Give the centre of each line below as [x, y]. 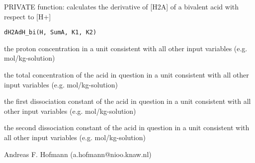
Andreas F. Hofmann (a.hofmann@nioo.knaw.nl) [78, 154]
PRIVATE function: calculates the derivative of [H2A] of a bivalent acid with [122, 6]
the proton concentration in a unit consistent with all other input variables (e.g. [126, 48]
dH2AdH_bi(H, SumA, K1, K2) [50, 33]
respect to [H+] [28, 16]
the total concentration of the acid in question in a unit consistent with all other [127, 75]
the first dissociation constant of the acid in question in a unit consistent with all [127, 101]
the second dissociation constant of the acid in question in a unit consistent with [127, 127]
